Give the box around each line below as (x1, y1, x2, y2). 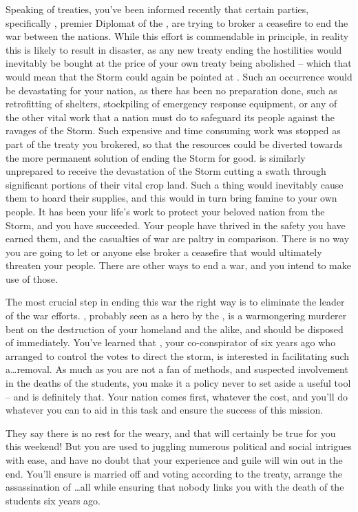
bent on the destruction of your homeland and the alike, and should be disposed (6, 321, 344, 336)
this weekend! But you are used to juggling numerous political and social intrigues (6, 439, 352, 454)
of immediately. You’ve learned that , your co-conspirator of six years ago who (6, 335, 336, 350)
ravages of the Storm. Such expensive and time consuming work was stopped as (6, 123, 341, 138)
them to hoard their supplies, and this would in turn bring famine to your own (6, 191, 337, 205)
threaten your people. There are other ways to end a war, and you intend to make (6, 258, 351, 273)
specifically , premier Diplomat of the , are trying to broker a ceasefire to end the (6, 15, 348, 30)
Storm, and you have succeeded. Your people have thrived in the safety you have (6, 217, 346, 232)
